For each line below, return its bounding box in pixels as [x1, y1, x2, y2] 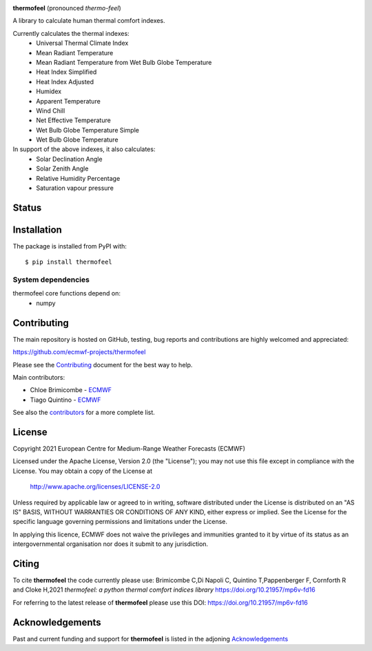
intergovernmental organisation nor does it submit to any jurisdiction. [12, 540, 209, 548]
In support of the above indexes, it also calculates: [12, 145, 156, 153]
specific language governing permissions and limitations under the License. [12, 518, 227, 526]
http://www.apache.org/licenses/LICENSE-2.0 [30, 483, 161, 491]
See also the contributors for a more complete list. [12, 408, 155, 417]
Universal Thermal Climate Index [36, 39, 129, 48]
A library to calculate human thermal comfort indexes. [12, 17, 165, 25]
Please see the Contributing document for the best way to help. [12, 360, 193, 369]
